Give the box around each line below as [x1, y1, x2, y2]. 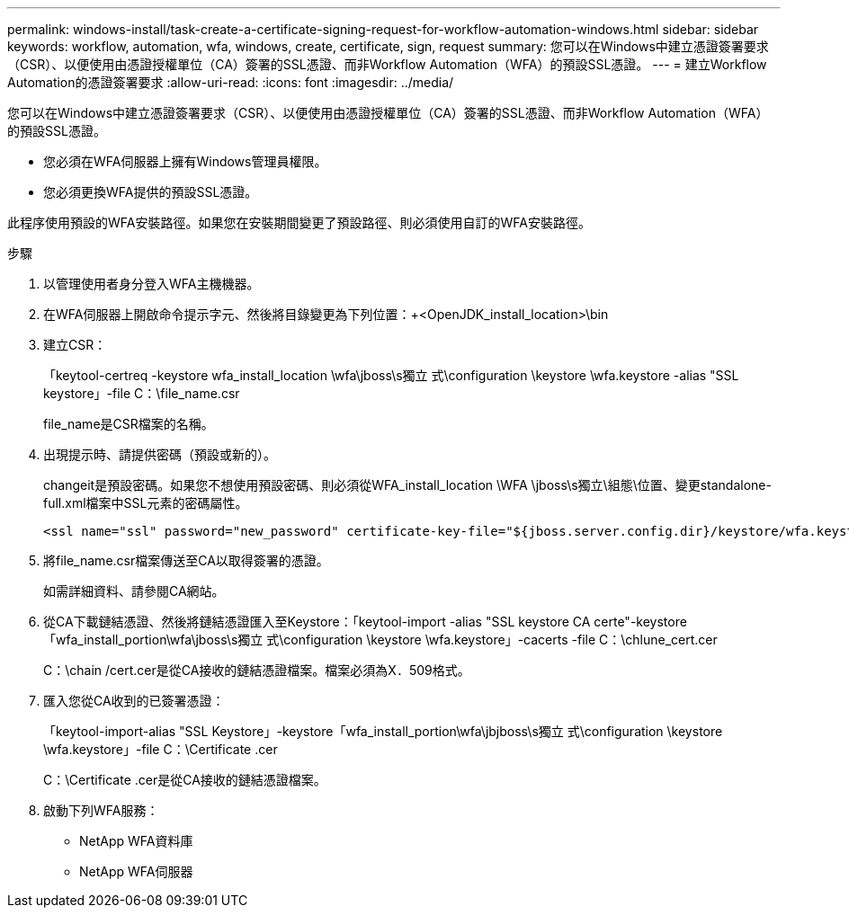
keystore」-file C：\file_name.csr [43, 386, 240, 401]
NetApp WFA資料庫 [79, 833, 193, 848]
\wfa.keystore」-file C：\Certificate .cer [43, 742, 278, 757]
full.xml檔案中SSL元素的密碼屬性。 [43, 495, 248, 511]
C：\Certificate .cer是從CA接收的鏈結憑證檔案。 [43, 772, 326, 787]
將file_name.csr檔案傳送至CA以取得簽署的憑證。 [43, 553, 329, 568]
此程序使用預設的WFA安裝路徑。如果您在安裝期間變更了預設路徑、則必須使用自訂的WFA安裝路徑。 [7, 215, 591, 230]
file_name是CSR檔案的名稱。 [43, 416, 214, 431]
